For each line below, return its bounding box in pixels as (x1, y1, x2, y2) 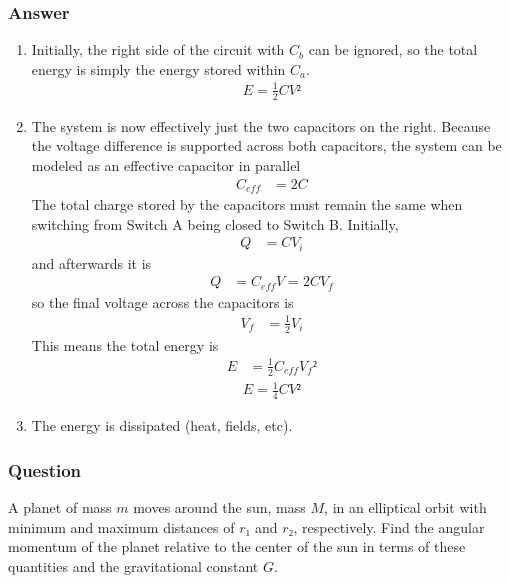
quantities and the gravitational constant (8, 555, 259, 576)
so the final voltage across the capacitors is (31, 291, 294, 312)
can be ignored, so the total (308, 39, 478, 60)
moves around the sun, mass (133, 496, 306, 517)
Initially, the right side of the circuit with (31, 39, 285, 60)
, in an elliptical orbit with (324, 496, 487, 517)
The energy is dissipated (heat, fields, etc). (31, 415, 293, 436)
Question (8, 457, 82, 482)
